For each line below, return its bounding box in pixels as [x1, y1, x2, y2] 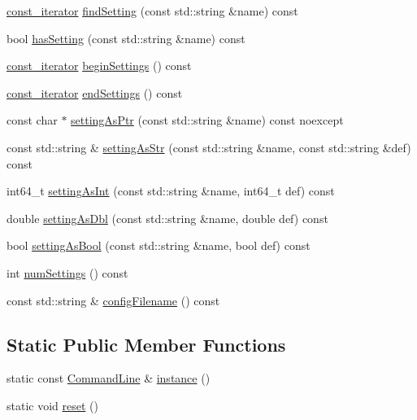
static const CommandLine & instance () [7, 370, 211, 387]
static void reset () [7, 396, 98, 413]
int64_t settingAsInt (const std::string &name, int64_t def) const [7, 182, 335, 199]
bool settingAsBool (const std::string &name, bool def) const [7, 237, 311, 254]
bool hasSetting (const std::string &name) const [7, 29, 245, 46]
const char [7, 112, 58, 129]
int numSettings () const [7, 264, 128, 281]
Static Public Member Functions [7, 331, 286, 357]
